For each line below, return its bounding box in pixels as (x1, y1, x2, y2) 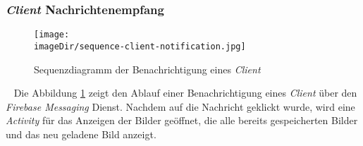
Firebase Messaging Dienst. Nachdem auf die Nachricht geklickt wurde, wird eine (6, 99, 355, 114)
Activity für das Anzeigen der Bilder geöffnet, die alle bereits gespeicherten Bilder (6, 113, 358, 128)
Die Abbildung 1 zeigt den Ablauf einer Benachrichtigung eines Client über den (13, 85, 357, 100)
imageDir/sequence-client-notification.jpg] (34, 41, 246, 51)
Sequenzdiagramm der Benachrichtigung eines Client (34, 61, 261, 76)
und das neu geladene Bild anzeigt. (6, 126, 156, 141)
